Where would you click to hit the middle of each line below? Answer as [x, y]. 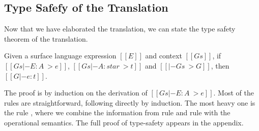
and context [164, 56]
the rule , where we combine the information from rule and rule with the [117, 112]
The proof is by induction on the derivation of [76, 93]
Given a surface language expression [60, 56]
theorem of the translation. [46, 38]
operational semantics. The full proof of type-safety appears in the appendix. [124, 122]
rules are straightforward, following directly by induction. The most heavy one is [130, 102]
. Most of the [234, 93]
